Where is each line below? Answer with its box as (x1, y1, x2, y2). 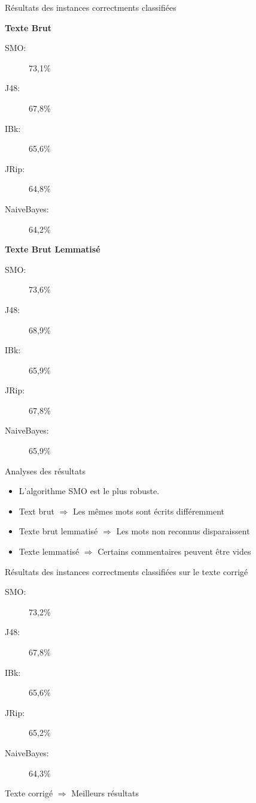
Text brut (19, 504, 54, 517)
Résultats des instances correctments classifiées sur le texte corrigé (5, 565, 248, 578)
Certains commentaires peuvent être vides (97, 545, 251, 558)
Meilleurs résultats (71, 787, 139, 799)
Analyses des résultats (5, 464, 86, 477)
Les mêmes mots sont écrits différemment (73, 504, 224, 517)
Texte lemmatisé (19, 545, 80, 558)
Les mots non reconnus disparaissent (116, 525, 250, 537)
